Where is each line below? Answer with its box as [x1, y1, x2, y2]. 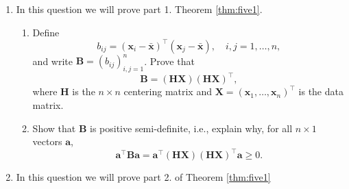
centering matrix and [123, 84, 212, 99]
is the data [298, 84, 344, 99]
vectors [32, 134, 62, 149]
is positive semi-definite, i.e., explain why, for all [90, 121, 293, 135]
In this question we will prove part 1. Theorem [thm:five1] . [16, 2, 263, 16]
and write [32, 53, 73, 68]
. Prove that [144, 53, 195, 68]
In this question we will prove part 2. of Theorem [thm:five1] [16, 170, 271, 184]
